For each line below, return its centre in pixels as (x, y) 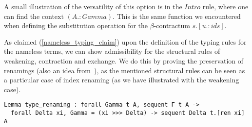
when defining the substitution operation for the (76, 25)
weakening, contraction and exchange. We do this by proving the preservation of (124, 60)
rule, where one (225, 6)
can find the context (34, 16)
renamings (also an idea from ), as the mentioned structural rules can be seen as (125, 70)
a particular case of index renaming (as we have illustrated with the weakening (122, 80)
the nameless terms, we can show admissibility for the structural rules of (112, 51)
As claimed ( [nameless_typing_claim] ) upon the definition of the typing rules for (125, 41)
